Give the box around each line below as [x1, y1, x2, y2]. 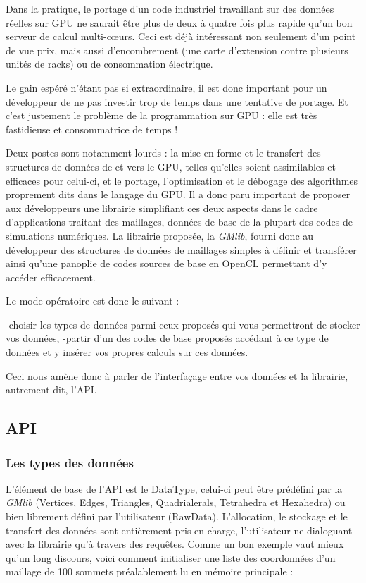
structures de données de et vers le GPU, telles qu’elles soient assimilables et [6, 159, 336, 173]
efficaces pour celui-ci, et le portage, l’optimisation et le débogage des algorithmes [6, 173, 358, 188]
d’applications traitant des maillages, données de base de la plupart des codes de [6, 214, 353, 229]
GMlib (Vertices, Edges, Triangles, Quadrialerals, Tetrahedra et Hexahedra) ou [6, 495, 346, 510]
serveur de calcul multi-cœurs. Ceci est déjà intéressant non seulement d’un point [6, 29, 356, 44]
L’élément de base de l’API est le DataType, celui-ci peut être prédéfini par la [6, 481, 343, 496]
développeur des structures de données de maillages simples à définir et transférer [6, 242, 357, 257]
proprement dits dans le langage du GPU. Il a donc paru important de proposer [6, 187, 351, 202]
